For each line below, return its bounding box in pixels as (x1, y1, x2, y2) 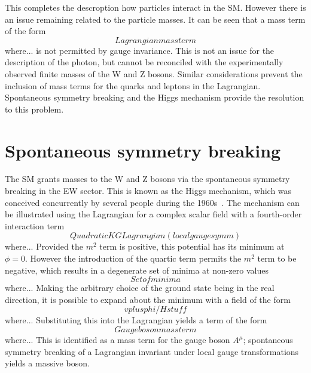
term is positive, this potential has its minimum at (99, 240, 285, 253)
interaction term (5, 219, 65, 232)
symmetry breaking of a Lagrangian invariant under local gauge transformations (5, 345, 299, 357)
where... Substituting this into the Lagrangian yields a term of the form (5, 314, 267, 326)
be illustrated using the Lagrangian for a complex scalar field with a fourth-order (5, 208, 302, 220)
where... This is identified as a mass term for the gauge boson (5, 333, 230, 345)
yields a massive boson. (5, 357, 90, 369)
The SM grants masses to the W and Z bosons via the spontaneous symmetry (5, 172, 290, 185)
